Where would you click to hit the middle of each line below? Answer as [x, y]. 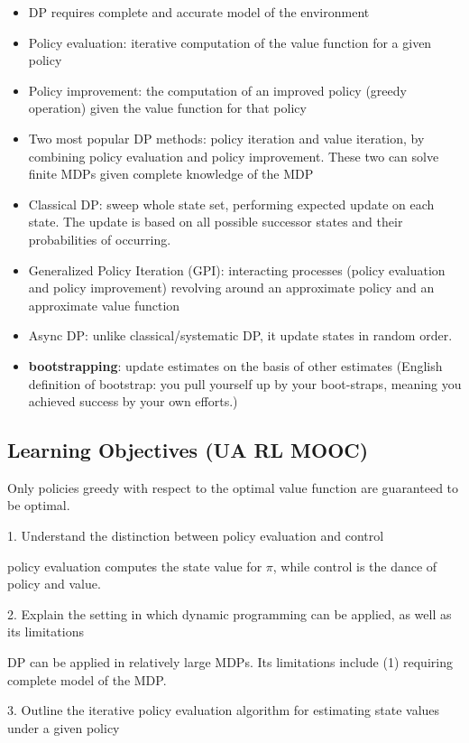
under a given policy [64, 727]
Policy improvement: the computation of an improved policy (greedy [217, 90]
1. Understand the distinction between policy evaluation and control [196, 536]
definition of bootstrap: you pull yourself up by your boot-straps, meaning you [245, 383]
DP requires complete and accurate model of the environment [199, 12]
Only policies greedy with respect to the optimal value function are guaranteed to [233, 487]
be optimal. [39, 505]
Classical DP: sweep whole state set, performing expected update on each [231, 204]
